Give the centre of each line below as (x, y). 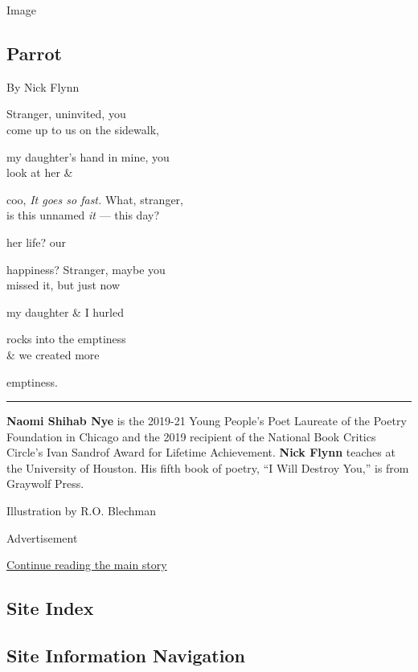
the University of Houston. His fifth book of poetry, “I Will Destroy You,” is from (208, 467)
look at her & (40, 172)
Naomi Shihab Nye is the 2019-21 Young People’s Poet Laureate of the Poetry (207, 421)
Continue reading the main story (87, 565)
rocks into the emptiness (66, 339)
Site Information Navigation (126, 656)
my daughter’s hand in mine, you (88, 156)
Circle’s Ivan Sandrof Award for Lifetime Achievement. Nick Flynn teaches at (201, 452)
